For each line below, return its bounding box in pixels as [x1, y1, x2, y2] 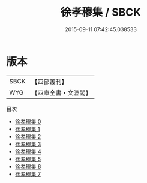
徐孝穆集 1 [14, 125, 40, 133]
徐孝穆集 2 [14, 133, 41, 140]
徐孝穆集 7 [14, 170, 41, 178]
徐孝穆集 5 [14, 155, 41, 163]
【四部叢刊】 [31, 77, 68, 86]
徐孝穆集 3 [14, 140, 41, 148]
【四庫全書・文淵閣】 [31, 88, 92, 97]
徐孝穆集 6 [14, 163, 41, 170]
